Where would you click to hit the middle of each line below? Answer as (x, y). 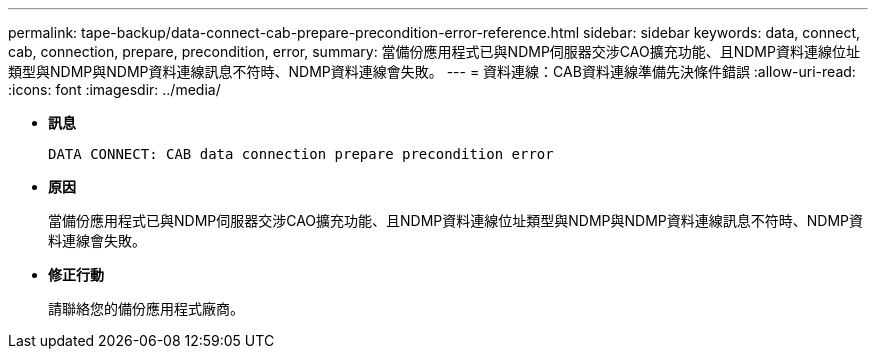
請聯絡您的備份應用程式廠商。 (146, 308)
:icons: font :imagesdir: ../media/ (114, 89)
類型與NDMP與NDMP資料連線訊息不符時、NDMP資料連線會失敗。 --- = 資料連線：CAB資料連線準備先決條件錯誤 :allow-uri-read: (432, 71)
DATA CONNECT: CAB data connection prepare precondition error (301, 154)
